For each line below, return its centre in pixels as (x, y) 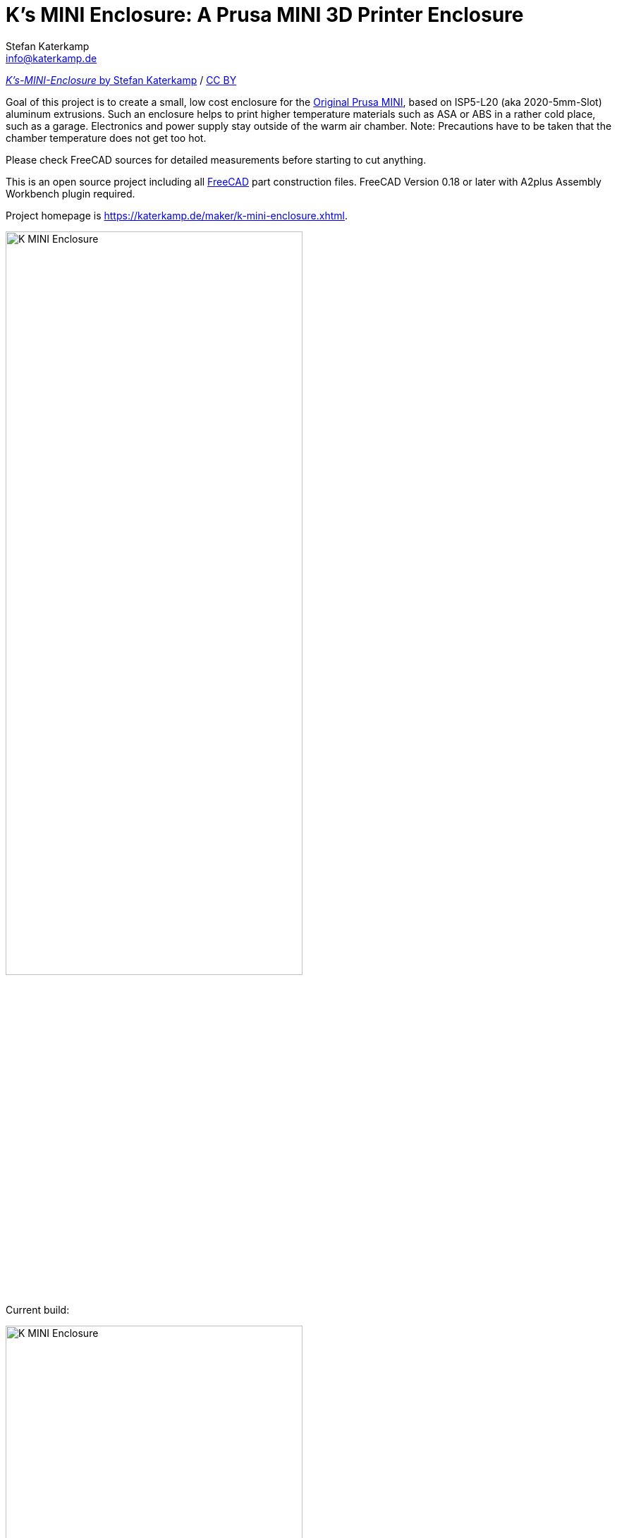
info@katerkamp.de (51, 58)
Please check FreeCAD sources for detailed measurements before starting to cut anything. (216, 159)
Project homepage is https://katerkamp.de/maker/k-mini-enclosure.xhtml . (177, 215)
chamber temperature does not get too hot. (106, 138)
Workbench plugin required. (71, 193)
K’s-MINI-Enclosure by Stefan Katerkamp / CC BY (121, 80)
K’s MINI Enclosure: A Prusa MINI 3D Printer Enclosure (265, 15)
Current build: (38, 1310)
